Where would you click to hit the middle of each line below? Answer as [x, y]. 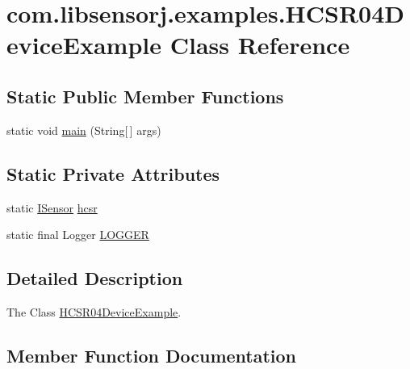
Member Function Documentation [152, 355]
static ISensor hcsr [52, 207]
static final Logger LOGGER [78, 235]
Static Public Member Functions [145, 96]
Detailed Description [95, 278]
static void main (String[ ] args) [84, 130]
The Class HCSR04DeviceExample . [94, 311]
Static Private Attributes [113, 173]
